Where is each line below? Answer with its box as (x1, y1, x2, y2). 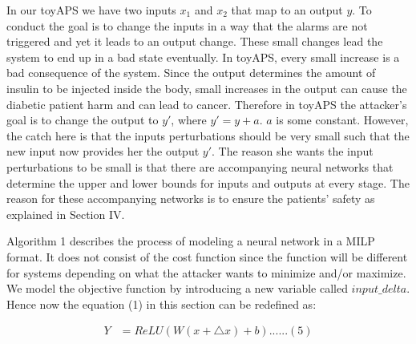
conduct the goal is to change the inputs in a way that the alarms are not (6, 17, 368, 34)
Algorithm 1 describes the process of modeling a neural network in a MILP (6, 233, 375, 249)
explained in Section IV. (6, 205, 125, 222)
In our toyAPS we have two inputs (6, 2, 176, 18)
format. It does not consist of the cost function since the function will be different (6, 248, 408, 265)
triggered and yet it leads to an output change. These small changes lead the (6, 33, 383, 50)
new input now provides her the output (6, 143, 200, 160)
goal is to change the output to (6, 111, 159, 128)
